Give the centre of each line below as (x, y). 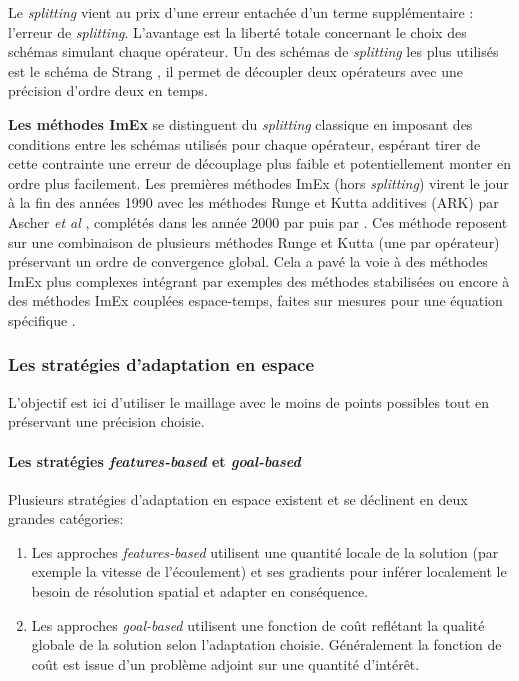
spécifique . (42, 319)
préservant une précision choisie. (106, 421)
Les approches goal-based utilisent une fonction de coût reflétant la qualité (258, 624)
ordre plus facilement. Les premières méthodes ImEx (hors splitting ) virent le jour (258, 182)
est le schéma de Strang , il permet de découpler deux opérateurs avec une (235, 70)
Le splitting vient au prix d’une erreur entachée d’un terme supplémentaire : (241, 12)
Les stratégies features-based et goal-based (154, 460)
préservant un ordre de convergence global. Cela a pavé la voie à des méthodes (248, 261)
